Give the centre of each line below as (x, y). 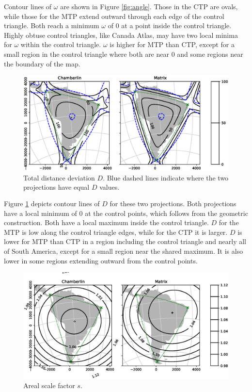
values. (110, 187)
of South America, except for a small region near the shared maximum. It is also (124, 251)
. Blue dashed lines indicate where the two (166, 177)
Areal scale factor (49, 385)
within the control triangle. (61, 44)
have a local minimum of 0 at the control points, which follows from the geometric (126, 213)
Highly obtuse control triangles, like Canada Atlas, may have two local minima (121, 35)
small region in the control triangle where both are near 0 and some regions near (124, 54)
